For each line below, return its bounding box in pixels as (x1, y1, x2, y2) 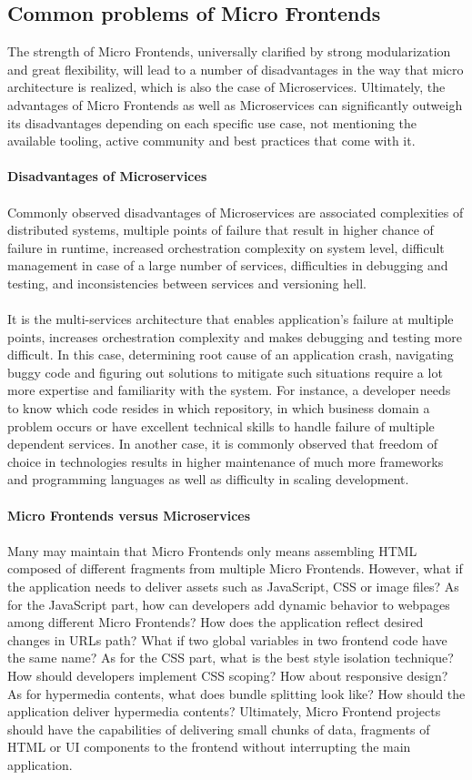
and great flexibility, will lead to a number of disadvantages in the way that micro (7, 59, 464, 78)
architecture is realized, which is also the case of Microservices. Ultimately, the (7, 77, 446, 96)
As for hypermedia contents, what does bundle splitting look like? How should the (7, 684, 466, 703)
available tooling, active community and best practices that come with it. (7, 131, 416, 150)
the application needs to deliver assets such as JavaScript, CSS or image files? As (7, 577, 459, 596)
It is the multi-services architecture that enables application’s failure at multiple (7, 309, 454, 329)
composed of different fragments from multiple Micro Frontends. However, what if (7, 559, 463, 578)
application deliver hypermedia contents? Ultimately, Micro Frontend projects (7, 702, 441, 721)
